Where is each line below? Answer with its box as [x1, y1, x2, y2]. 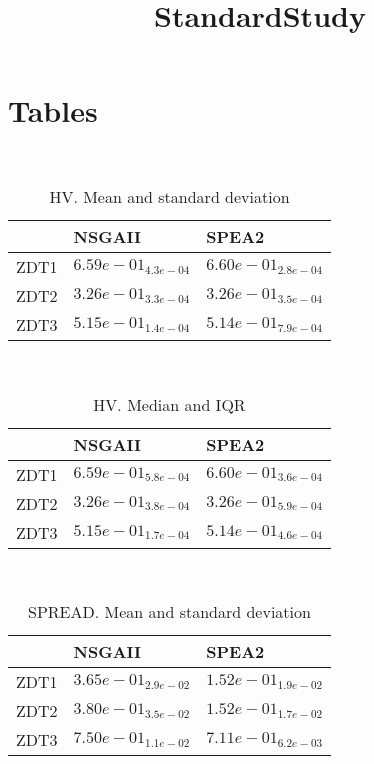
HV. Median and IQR [93, 392, 246, 416]
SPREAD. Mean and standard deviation [28, 600, 311, 624]
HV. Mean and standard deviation [49, 184, 290, 208]
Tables [8, 90, 98, 131]
